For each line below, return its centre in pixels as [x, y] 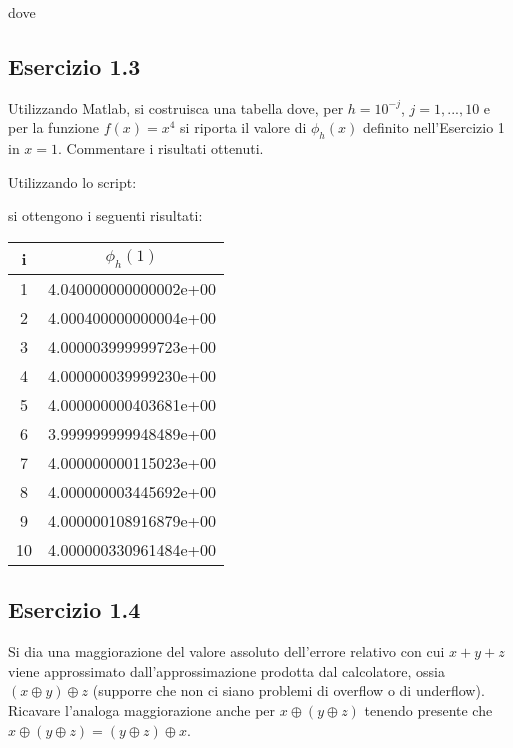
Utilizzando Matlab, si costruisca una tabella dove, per [176, 107]
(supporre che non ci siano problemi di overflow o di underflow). [288, 690]
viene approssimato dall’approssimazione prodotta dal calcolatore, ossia [226, 670]
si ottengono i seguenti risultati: [105, 215]
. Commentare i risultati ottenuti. [161, 148]
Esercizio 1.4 [74, 609]
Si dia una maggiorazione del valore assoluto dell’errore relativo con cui [226, 651]
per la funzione [54, 127]
